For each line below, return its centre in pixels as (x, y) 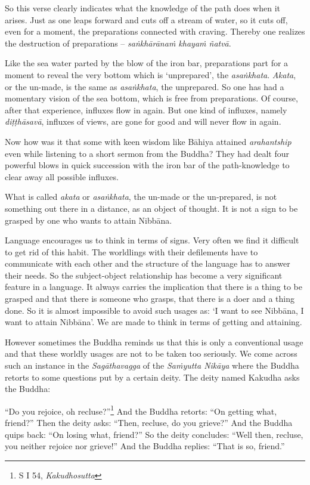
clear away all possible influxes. (62, 176)
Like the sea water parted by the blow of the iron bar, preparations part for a (147, 63)
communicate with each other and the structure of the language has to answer (148, 263)
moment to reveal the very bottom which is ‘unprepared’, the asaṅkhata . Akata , (151, 74)
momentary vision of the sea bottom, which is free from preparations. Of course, (151, 98)
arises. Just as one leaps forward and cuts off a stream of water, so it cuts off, (146, 19)
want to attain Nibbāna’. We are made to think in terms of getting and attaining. (154, 322)
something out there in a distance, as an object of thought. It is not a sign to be (151, 208)
